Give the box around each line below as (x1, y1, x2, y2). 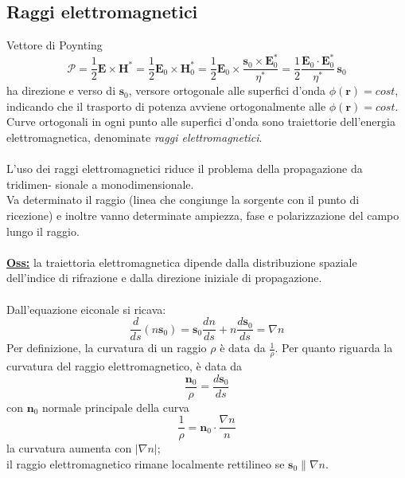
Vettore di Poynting (6, 37, 103, 53)
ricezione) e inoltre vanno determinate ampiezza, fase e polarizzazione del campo (6, 206, 399, 223)
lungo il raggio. (6, 222, 80, 239)
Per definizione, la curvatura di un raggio (6, 339, 207, 356)
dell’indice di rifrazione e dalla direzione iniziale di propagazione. (6, 269, 322, 286)
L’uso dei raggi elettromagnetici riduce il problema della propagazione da (6, 160, 363, 177)
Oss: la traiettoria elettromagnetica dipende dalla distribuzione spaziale (6, 253, 357, 270)
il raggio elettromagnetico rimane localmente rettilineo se (6, 455, 285, 472)
